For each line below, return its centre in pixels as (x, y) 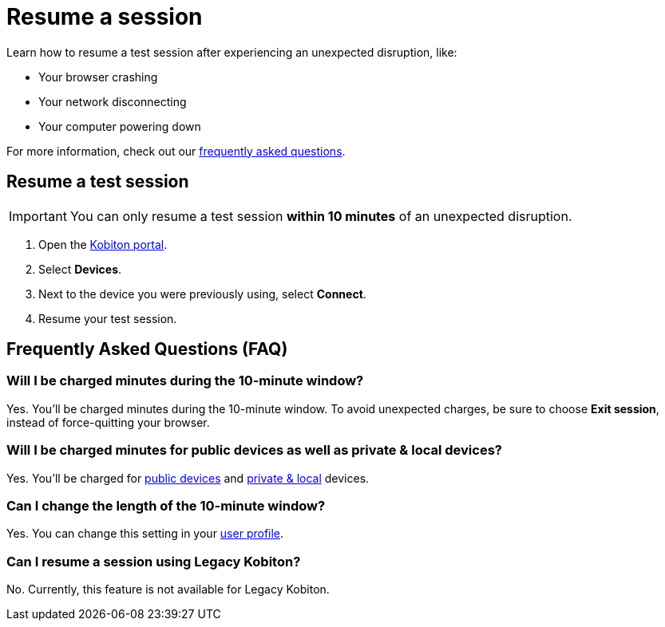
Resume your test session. (108, 318)
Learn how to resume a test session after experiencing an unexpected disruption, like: (232, 52)
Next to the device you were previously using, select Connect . (202, 294)
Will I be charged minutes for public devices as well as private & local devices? (254, 450)
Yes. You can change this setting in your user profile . (145, 534)
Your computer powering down (120, 126)
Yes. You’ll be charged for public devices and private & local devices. (188, 478)
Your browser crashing (98, 77)
